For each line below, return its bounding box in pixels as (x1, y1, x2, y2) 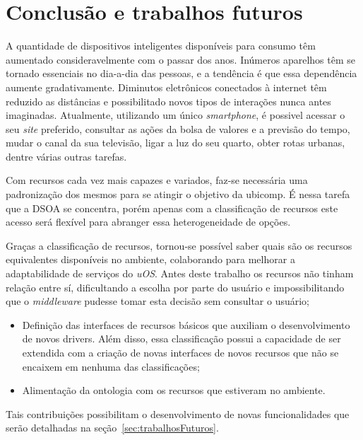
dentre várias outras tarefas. (6, 149, 127, 163)
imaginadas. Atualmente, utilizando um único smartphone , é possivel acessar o (6, 108, 345, 122)
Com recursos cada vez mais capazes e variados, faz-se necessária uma (6, 173, 308, 187)
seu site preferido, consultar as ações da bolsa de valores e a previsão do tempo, (6, 121, 350, 136)
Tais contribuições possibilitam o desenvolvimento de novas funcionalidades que (6, 406, 350, 421)
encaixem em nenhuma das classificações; (22, 359, 200, 374)
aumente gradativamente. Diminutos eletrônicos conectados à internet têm (6, 79, 327, 94)
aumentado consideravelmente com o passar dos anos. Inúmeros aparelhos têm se (6, 52, 355, 66)
